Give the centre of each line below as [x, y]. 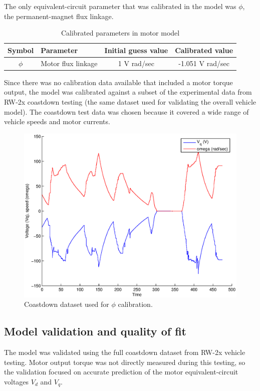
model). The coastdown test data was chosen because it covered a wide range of [126, 111]
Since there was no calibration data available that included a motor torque [118, 82]
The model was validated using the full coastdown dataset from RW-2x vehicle [125, 352]
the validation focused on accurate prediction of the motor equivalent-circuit [121, 372]
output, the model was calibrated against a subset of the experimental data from [128, 92]
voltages [17, 381]
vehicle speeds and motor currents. [57, 121]
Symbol [21, 50]
